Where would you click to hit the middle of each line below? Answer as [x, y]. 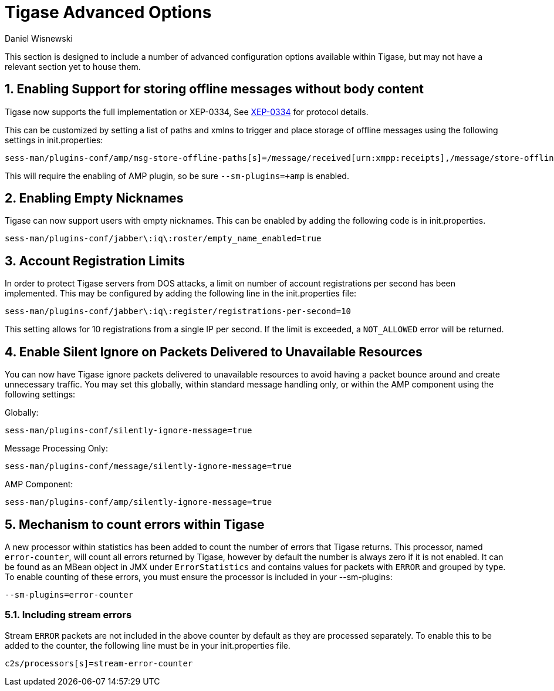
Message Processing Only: [56, 449]
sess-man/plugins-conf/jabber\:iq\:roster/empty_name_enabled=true [163, 239]
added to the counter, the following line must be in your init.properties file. [148, 645]
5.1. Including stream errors [68, 615]
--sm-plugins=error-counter [69, 594]
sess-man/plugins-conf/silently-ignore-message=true [129, 431]
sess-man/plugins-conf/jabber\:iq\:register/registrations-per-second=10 [178, 311]
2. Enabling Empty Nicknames [94, 198]
